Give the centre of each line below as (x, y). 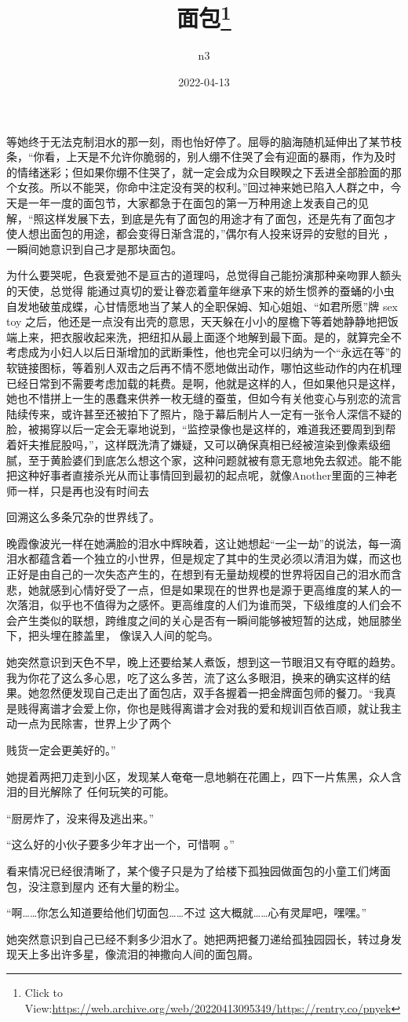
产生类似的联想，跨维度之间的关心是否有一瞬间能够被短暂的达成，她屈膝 (204, 620)
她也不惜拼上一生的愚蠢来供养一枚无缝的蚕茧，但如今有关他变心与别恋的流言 (204, 398)
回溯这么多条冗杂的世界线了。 (83, 517)
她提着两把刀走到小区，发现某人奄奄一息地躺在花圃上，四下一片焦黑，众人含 (204, 776)
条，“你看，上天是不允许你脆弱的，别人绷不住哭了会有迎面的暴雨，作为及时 (201, 157)
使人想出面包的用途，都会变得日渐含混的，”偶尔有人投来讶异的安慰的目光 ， (200, 234)
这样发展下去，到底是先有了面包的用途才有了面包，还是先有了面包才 (220, 218)
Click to (44, 992)
